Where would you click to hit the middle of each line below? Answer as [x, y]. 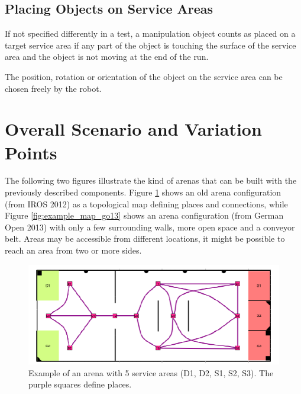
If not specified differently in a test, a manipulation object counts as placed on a [150, 33]
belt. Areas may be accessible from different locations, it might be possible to [145, 238]
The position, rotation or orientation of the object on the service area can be [144, 76]
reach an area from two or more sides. [73, 250]
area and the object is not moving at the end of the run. [107, 57]
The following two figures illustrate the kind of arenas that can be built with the [151, 180]
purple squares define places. [80, 384]
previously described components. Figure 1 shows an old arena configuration [143, 192]
